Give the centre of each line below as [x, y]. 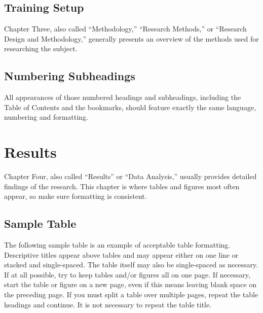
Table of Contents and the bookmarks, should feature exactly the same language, [130, 107]
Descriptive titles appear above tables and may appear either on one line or [121, 254]
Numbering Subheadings [70, 76]
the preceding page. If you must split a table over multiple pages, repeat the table [131, 294]
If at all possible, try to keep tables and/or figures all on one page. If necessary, [127, 274]
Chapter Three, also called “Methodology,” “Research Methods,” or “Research [125, 29]
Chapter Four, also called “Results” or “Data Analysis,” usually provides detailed [130, 176]
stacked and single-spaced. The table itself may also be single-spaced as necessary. [131, 265]
